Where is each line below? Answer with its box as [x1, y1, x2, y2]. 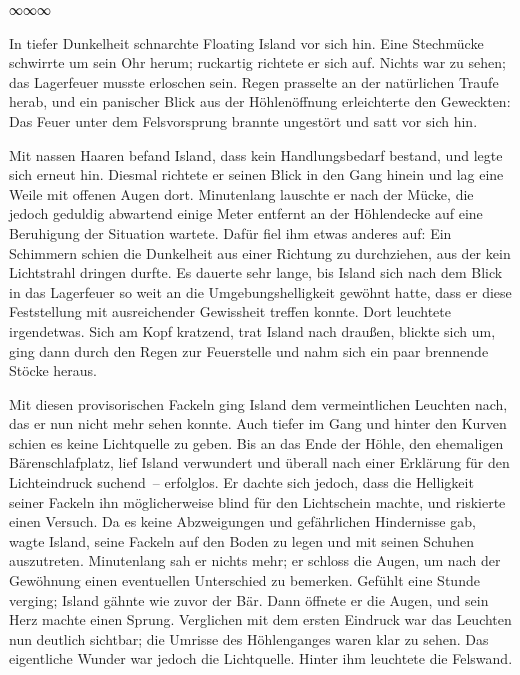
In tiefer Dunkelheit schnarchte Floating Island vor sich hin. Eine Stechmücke [9, 32, 484, 53]
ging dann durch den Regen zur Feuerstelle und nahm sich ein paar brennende [9, 340, 489, 361]
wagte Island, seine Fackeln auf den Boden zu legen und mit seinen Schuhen [9, 530, 474, 551]
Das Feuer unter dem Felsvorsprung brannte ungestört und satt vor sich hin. [9, 110, 478, 131]
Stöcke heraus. [9, 360, 98, 381]
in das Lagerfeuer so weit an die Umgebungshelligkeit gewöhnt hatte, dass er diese [9, 281, 512, 302]
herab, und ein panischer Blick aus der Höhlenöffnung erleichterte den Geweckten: [9, 91, 511, 112]
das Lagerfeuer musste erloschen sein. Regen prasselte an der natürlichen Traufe [9, 71, 499, 92]
